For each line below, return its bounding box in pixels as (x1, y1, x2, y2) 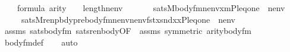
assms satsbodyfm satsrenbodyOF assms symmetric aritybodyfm (4, 25, 251, 37)
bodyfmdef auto (4, 36, 78, 48)
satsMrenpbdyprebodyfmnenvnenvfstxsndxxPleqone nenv (21, 13, 236, 25)
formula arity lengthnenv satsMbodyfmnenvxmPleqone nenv (17, 2, 285, 13)
